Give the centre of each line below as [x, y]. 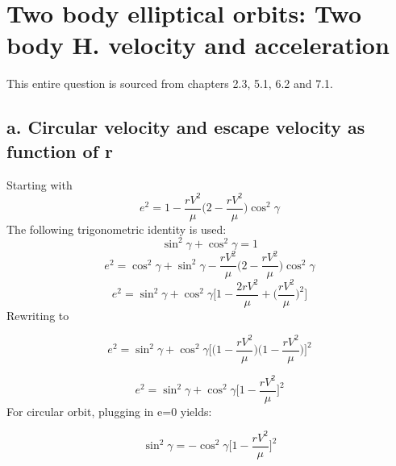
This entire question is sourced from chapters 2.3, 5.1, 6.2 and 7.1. [170, 83]
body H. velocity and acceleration [198, 45]
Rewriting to [38, 315]
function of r [60, 150]
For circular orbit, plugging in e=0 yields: [109, 411]
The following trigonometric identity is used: [117, 229]
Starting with [40, 184]
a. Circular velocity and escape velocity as [186, 127]
